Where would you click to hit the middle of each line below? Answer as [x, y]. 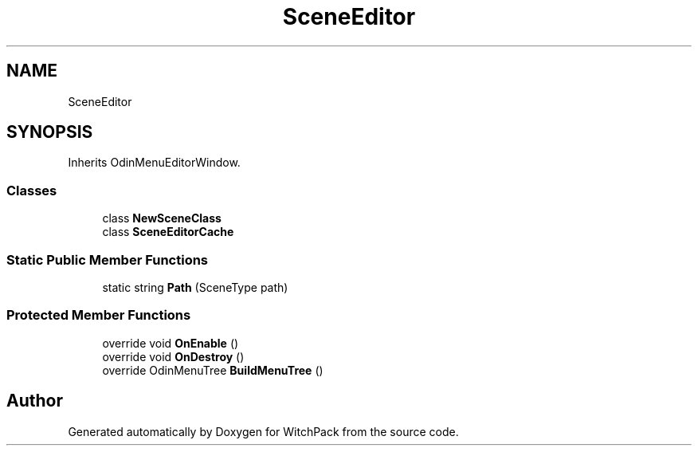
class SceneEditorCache [168, 232]
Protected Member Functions [99, 315]
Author [35, 401]
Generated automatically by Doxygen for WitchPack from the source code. [263, 431]
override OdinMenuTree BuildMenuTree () [213, 370]
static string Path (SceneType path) [195, 287]
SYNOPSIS [50, 132]
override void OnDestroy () [173, 356]
